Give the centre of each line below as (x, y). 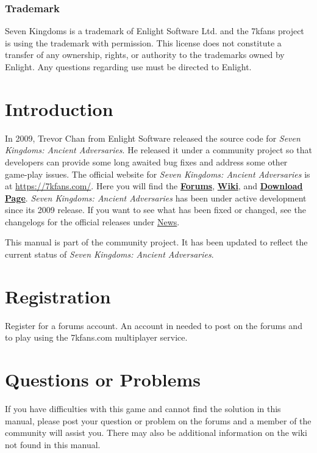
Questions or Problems (103, 379)
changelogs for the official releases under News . (92, 221)
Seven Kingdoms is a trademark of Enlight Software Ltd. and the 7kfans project (155, 31)
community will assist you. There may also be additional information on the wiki (156, 433)
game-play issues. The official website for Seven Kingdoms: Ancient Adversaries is (158, 174)
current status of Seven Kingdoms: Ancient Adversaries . (109, 254)
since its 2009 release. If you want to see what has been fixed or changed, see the (155, 210)
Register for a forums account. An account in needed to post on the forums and (154, 325)
